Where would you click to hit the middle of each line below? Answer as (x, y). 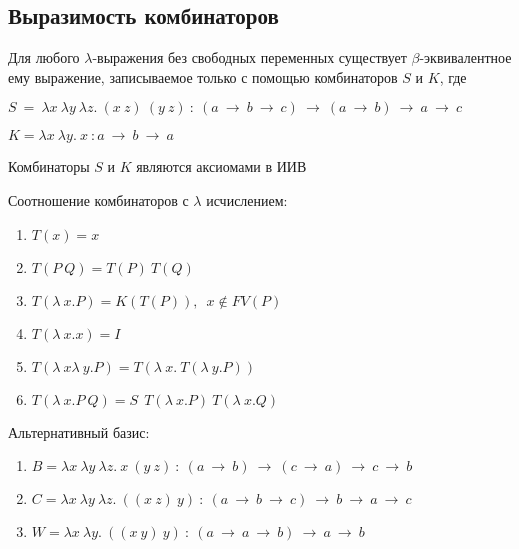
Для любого (44, 57)
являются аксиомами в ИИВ (221, 166)
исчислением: (247, 199)
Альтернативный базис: (79, 431)
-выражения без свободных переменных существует (249, 57)
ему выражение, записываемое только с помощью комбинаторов (203, 76)
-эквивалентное (465, 57)
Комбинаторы (49, 166)
